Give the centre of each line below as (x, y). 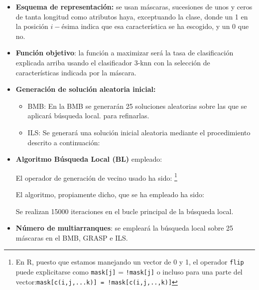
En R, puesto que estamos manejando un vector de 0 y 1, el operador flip (130, 262)
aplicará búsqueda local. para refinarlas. (88, 116)
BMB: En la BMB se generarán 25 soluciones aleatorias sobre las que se (137, 106)
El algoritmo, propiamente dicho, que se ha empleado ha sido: (110, 194)
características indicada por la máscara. (76, 72)
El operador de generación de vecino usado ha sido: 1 (96, 177)
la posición (32, 26)
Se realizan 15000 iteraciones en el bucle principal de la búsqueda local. (125, 211)
